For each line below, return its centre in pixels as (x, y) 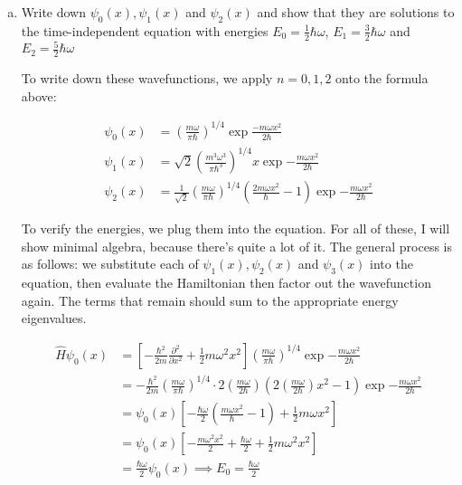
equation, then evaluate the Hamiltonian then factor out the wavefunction (226, 283)
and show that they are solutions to (356, 12)
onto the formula (382, 77)
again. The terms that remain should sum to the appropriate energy (210, 300)
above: (39, 95)
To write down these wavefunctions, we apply (147, 77)
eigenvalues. (54, 318)
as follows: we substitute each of (110, 264)
